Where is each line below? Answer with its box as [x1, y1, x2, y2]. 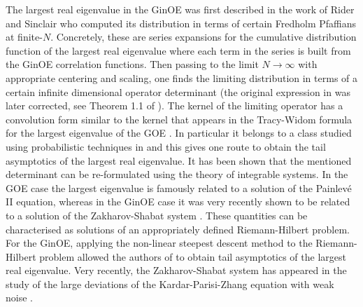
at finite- [6, 29, 43, 44]
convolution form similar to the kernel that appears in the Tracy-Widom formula [6, 111, 353, 126]
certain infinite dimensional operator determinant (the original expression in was [6, 84, 350, 99]
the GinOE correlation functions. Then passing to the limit [6, 57, 259, 71]
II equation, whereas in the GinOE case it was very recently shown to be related [6, 194, 350, 209]
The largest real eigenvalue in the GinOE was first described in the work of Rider [6, 2, 355, 16]
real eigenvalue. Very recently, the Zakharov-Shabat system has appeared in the [6, 263, 347, 278]
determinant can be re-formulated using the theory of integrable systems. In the [6, 167, 348, 182]
